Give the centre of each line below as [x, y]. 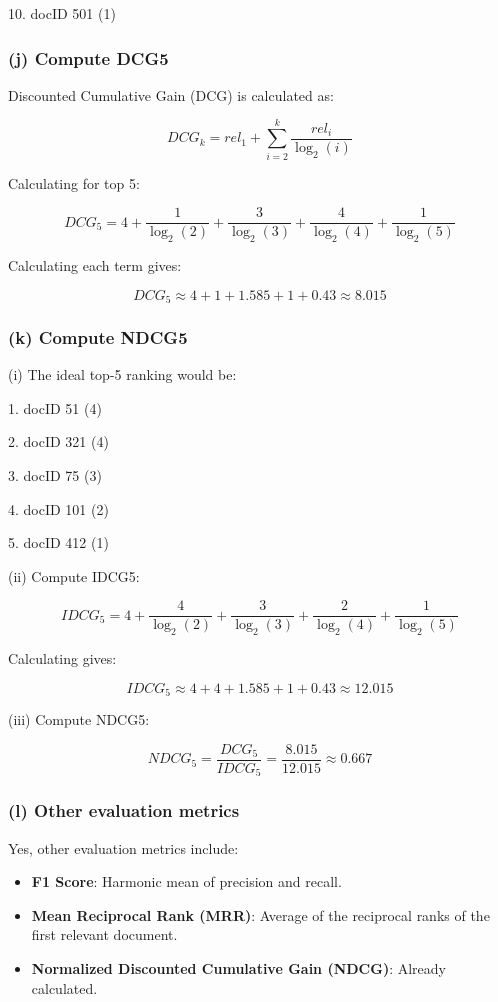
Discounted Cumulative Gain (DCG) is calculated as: [171, 94]
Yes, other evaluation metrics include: [123, 847]
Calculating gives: [62, 658]
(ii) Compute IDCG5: [74, 575]
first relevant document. [104, 934]
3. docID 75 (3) [55, 475]
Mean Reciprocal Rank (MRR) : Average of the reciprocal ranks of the [260, 914]
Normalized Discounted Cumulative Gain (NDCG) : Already [238, 968]
